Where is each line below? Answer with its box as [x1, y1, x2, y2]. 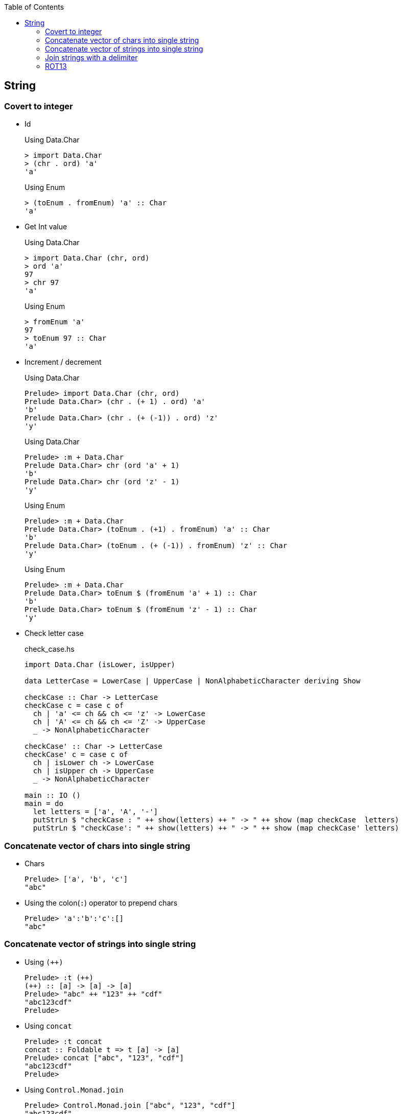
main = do [25, 799, 63, 808]
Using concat [25, 1021, 72, 1030]
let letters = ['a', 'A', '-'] [33, 808, 158, 816]
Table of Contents [4, 3, 64, 11]
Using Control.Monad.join [25, 1085, 124, 1094]
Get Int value [25, 222, 67, 231]
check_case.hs [25, 645, 75, 654]
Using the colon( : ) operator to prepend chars [25, 898, 178, 907]
